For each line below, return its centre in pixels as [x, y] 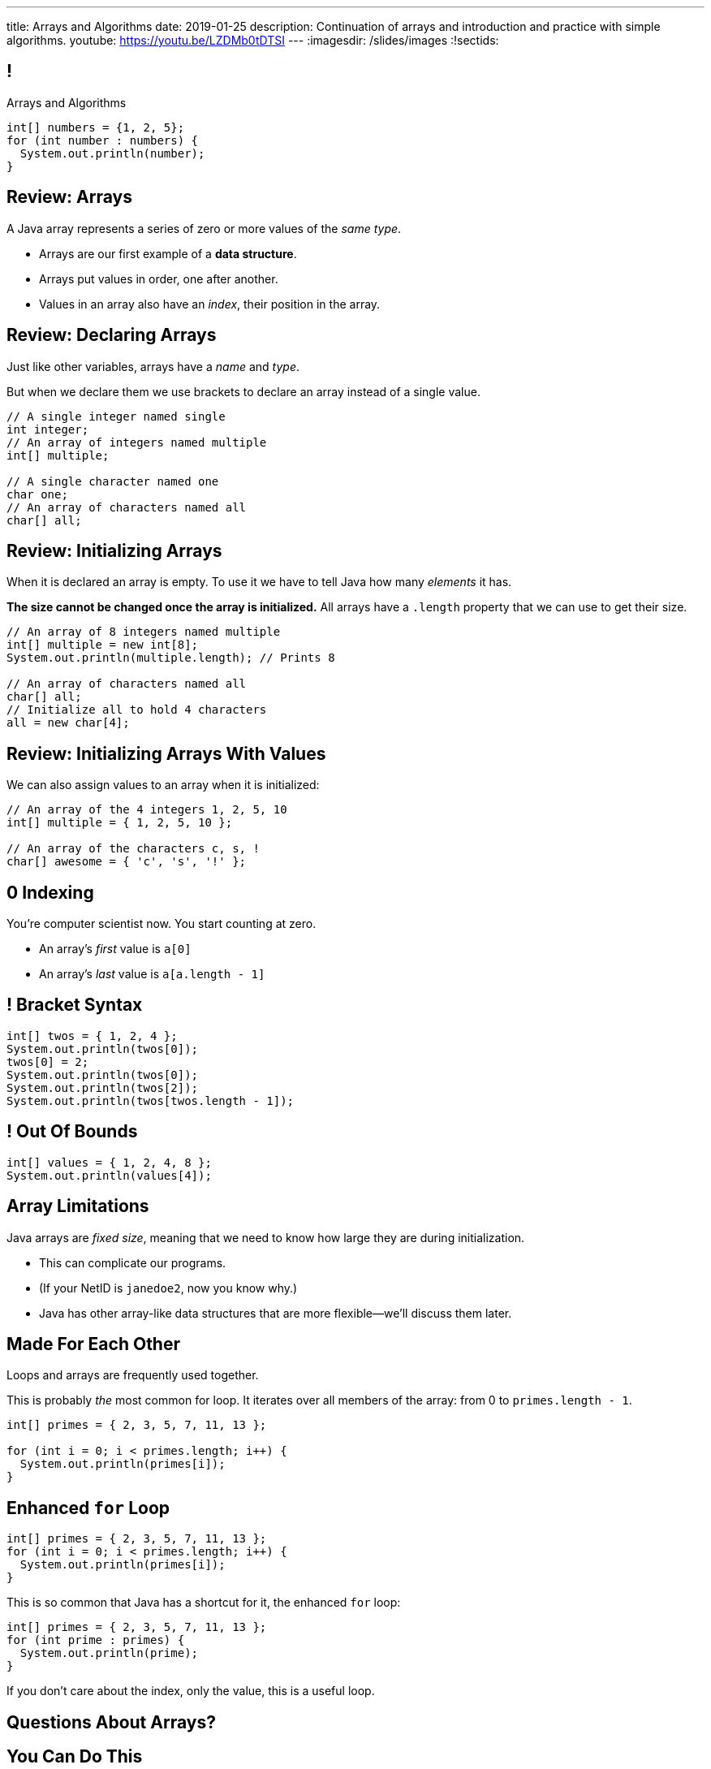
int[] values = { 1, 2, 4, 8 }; [109, 1162]
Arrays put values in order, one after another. [159, 278]
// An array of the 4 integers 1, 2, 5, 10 [147, 810]
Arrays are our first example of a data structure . [168, 253]
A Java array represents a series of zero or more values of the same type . [204, 228]
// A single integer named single [116, 416]
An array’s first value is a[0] [115, 949]
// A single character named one [113, 481]
